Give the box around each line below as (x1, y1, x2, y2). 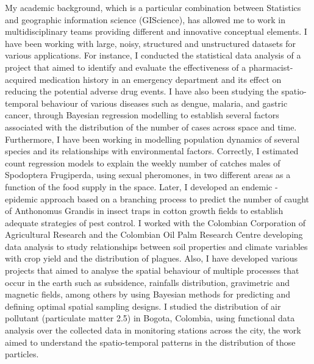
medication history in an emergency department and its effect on (39, 73, 282, 85)
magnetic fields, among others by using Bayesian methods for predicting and (5, 288, 291, 301)
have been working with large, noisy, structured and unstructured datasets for (5, 37, 296, 49)
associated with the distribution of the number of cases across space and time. (5, 120, 297, 133)
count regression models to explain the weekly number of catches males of (5, 156, 280, 169)
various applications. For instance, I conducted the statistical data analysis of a (5, 49, 301, 62)
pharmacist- (248, 60, 293, 73)
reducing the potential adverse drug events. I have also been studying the (5, 85, 279, 98)
